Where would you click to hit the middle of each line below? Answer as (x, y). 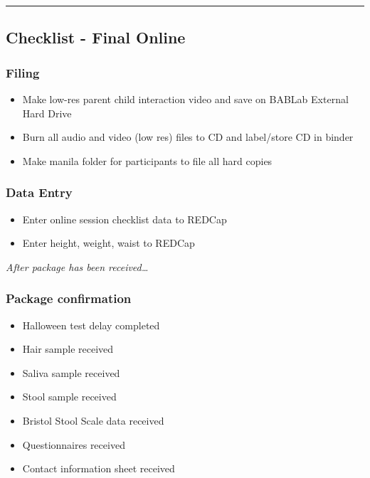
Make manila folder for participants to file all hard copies (147, 160)
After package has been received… (77, 266)
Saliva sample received (71, 372)
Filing (23, 72)
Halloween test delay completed (91, 325)
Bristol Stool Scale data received (93, 420)
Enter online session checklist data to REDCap (125, 219)
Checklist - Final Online (96, 37)
